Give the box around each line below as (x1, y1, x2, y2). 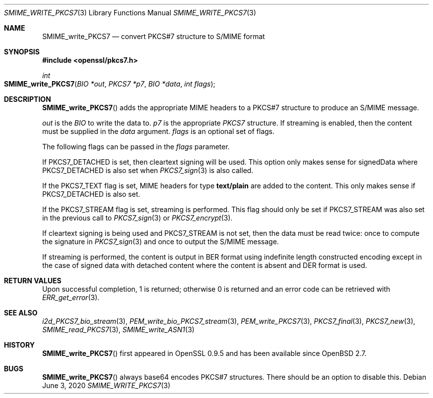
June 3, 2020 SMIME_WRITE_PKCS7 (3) (42, 381, 171, 390)
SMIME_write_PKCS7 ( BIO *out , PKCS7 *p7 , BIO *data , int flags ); (4, 80, 216, 88)
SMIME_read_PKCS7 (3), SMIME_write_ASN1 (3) (42, 325, 195, 334)
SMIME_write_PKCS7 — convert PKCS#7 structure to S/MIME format (42, 32, 265, 41)
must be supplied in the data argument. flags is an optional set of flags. (42, 127, 275, 135)
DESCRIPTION (4, 95, 51, 103)
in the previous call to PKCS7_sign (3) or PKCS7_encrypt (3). (42, 214, 233, 222)
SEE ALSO (4, 309, 38, 317)
